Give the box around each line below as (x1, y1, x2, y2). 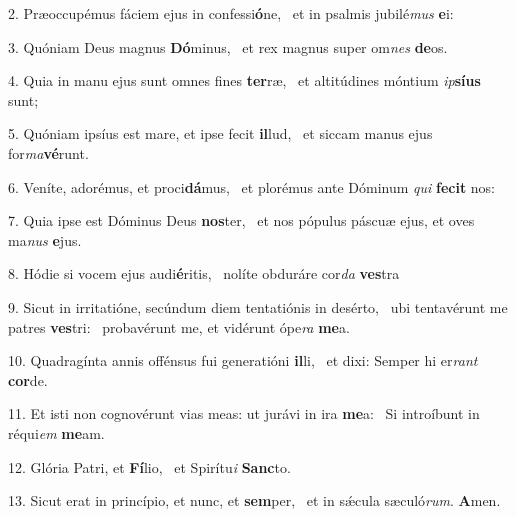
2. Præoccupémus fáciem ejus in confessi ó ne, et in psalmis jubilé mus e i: (8, 3, 454, 23)
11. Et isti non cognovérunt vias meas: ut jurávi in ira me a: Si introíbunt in (8, 403, 480, 424)
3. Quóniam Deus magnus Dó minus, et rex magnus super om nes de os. (8, 36, 448, 57)
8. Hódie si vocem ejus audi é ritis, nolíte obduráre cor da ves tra (8, 263, 400, 284)
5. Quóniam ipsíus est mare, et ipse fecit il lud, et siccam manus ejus (8, 123, 433, 144)
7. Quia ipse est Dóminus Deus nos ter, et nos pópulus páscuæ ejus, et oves (8, 210, 475, 231)
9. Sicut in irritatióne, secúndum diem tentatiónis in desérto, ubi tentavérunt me (8, 296, 508, 317)
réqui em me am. (8, 422, 105, 443)
